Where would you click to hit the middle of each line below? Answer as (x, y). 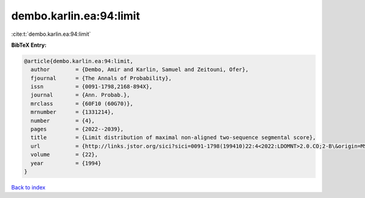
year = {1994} (66, 163)
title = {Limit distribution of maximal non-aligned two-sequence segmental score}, (173, 138)
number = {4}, (63, 121)
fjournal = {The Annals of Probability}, (101, 78)
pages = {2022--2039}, (77, 129)
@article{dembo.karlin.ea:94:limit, (79, 61)
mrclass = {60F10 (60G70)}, (82, 104)
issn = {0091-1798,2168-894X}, (92, 87)
